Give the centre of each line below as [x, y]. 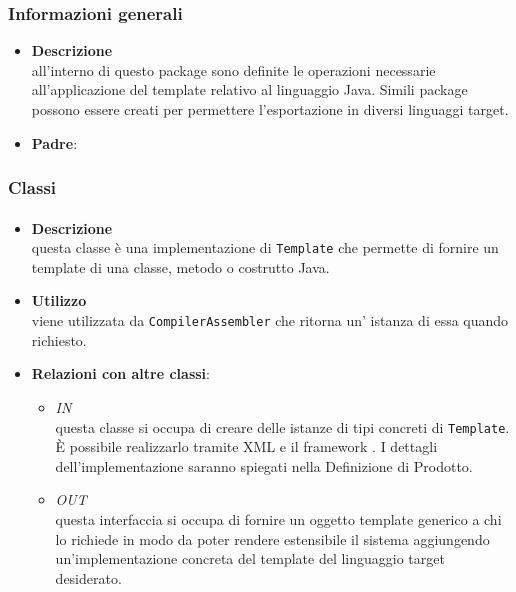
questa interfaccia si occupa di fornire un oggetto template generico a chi [278, 518]
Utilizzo [59, 300]
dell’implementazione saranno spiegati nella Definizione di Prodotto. [264, 465]
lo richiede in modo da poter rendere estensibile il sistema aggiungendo [272, 538]
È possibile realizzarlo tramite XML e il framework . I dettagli [246, 446]
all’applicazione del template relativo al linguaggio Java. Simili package [249, 89]
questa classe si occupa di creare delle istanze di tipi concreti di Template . [282, 426]
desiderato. [88, 577]
